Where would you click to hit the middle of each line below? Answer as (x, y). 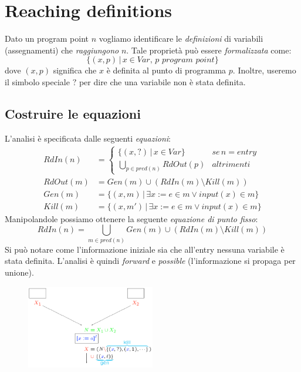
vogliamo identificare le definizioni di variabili (181, 38)
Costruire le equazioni (73, 113)
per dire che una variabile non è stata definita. (162, 81)
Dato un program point (47, 38)
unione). (19, 272)
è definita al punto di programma (166, 70)
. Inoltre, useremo (264, 70)
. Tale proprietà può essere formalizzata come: (209, 50)
